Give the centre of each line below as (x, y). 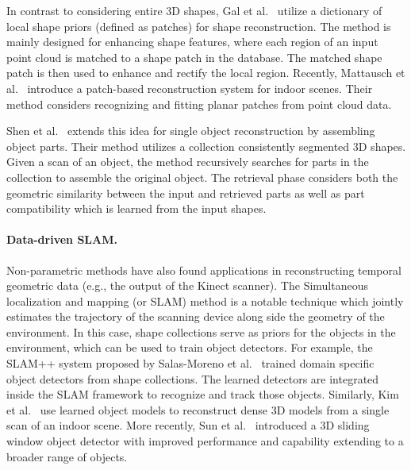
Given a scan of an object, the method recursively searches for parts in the (188, 162)
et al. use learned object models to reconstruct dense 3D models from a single (198, 409)
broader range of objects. (67, 456)
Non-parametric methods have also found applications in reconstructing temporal (204, 270)
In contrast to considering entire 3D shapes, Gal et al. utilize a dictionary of (194, 10)
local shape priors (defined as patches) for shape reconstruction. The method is (199, 26)
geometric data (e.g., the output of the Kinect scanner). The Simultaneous (188, 285)
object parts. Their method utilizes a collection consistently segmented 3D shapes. (206, 146)
